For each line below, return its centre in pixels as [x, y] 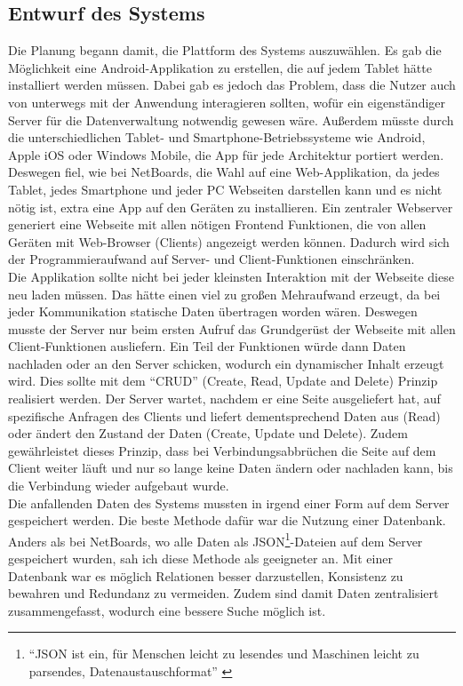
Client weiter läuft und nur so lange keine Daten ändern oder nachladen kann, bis [231, 468]
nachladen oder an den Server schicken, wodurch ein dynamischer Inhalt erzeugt [226, 363]
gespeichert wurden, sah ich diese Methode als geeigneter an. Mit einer [200, 558]
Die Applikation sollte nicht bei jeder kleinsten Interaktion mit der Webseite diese [231, 276]
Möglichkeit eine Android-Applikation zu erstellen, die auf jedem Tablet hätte [220, 67]
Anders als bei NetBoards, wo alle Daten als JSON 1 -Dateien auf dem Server [216, 539]
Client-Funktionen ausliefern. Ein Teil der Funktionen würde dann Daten [207, 346]
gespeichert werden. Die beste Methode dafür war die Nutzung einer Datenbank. [227, 520]
